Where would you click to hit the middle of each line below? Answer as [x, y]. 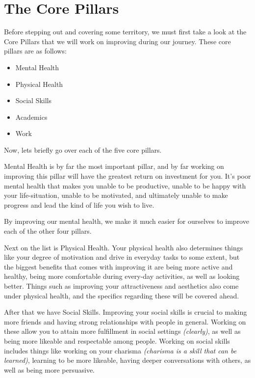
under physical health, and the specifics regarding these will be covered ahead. [122, 295]
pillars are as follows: [35, 51]
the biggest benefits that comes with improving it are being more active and [118, 266]
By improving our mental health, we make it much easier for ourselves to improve [127, 221]
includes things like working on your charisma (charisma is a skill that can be [120, 350]
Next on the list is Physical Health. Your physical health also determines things [124, 247]
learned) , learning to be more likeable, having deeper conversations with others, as [127, 360]
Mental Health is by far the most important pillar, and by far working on [114, 166]
